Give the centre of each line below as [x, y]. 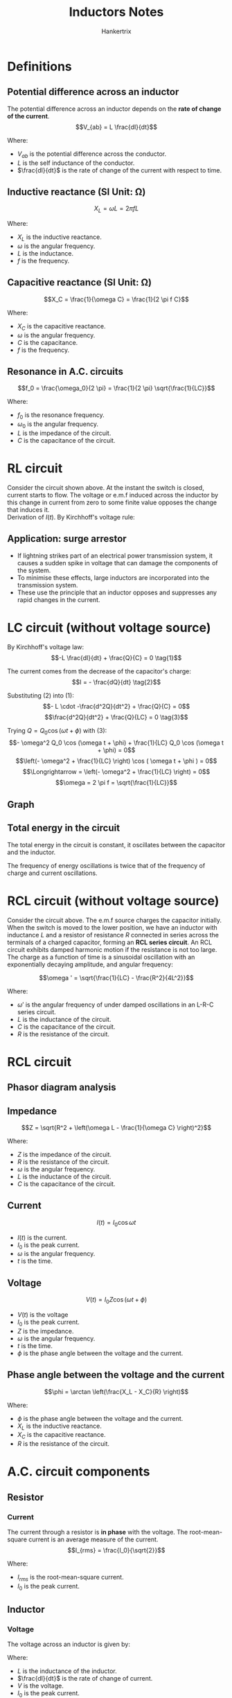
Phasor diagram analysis [62, 1087]
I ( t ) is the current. [42, 1237]
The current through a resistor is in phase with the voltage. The [98, 1532]
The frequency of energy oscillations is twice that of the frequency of [106, 865]
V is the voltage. [40, 1686]
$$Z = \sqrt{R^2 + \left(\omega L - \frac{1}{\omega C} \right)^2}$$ [116, 1127]
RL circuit [35, 469]
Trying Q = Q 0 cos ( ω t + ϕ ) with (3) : [57, 731]
